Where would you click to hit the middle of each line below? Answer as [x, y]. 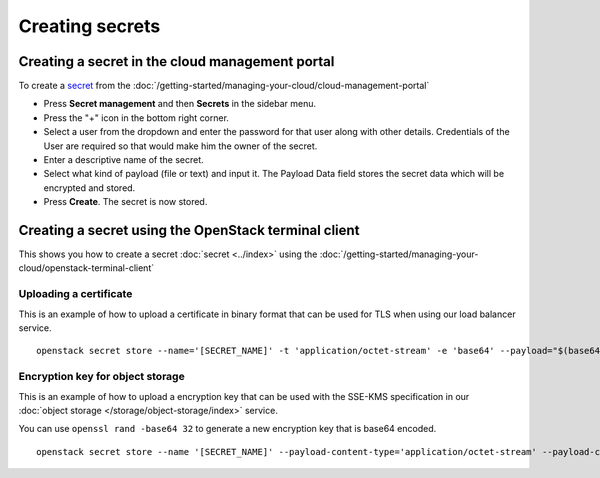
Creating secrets [89, 26]
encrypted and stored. [89, 187]
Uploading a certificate [75, 294]
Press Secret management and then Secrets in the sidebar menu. [180, 104]
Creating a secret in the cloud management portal [176, 61]
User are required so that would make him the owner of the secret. [180, 146]
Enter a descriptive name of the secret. [123, 160]
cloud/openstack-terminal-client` [86, 268]
